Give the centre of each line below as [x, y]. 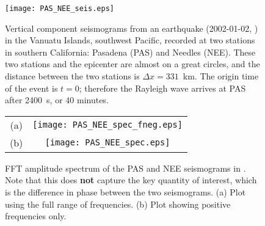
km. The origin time [221, 76]
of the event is [31, 88]
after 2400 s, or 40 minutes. [57, 100]
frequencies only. [36, 216]
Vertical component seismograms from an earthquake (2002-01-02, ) [132, 28]
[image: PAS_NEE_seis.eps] [60, 9]
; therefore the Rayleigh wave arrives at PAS [162, 88]
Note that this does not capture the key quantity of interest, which [131, 180]
